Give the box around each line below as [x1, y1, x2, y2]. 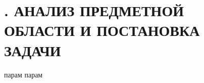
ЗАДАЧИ [4, 39, 61, 60]
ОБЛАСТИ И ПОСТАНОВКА [4, 20, 200, 40]
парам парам [4, 69, 43, 79]
